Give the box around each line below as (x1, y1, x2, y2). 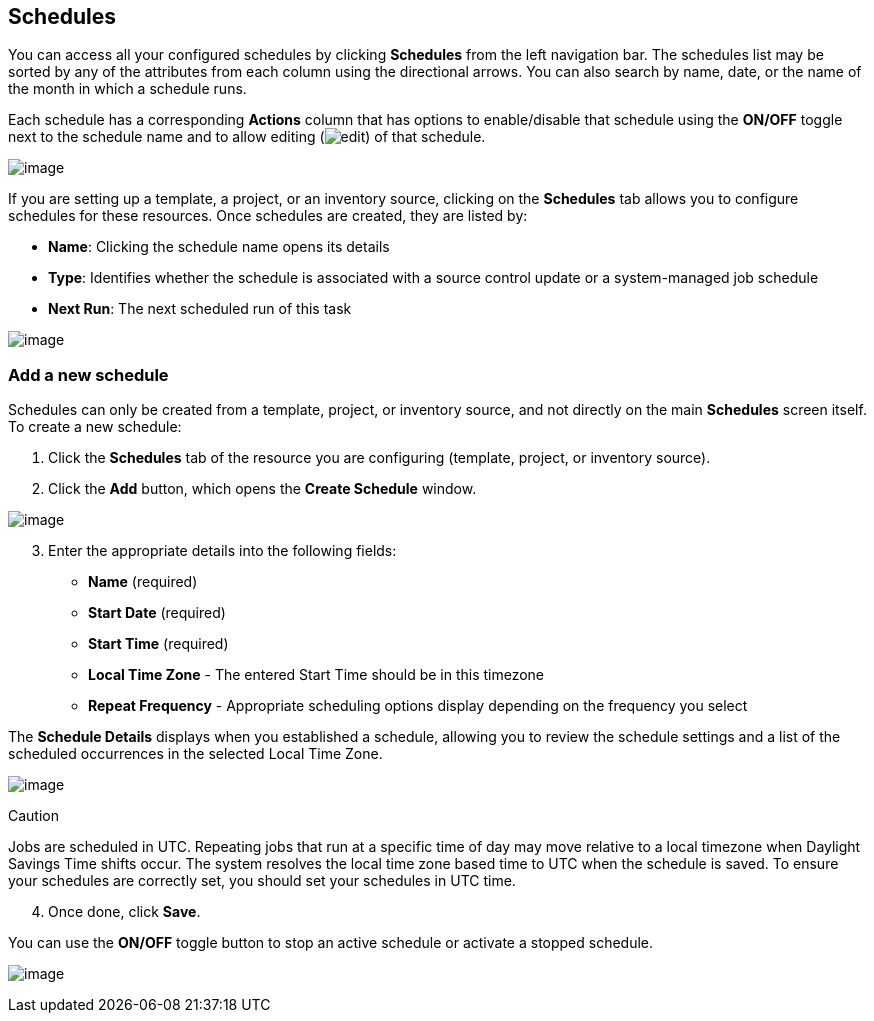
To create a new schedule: (8, 418, 182, 436)
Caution (8, 807, 60, 825)
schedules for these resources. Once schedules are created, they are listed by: (8, 207, 528, 225)
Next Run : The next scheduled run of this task (48, 300, 352, 318)
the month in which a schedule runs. (8, 80, 247, 98)
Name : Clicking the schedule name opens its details (48, 238, 390, 256)
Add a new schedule (8, 364, 169, 385)
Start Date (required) (88, 604, 226, 622)
